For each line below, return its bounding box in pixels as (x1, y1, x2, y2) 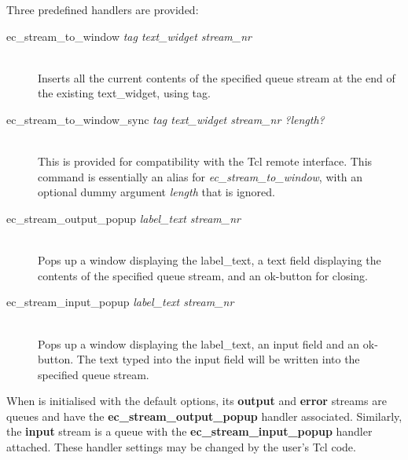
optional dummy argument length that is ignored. (38, 184, 275, 200)
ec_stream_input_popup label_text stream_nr (6, 294, 234, 310)
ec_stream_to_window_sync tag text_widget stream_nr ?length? (6, 111, 325, 127)
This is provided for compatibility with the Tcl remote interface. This (38, 153, 373, 170)
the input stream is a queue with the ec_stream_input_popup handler (6, 423, 373, 440)
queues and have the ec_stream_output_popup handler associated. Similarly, (6, 407, 402, 424)
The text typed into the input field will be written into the (76, 351, 360, 367)
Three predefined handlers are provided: (6, 2, 199, 17)
